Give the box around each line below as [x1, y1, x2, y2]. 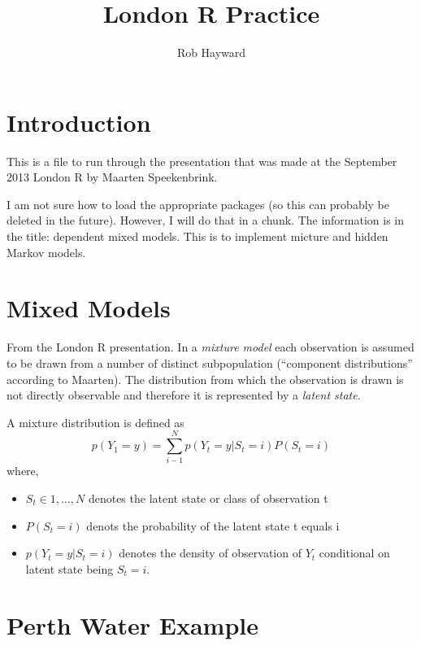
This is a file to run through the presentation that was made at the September [7, 152, 397, 169]
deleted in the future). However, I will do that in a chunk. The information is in [7, 212, 405, 229]
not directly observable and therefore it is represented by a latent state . [7, 386, 361, 404]
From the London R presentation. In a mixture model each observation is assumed [7, 338, 414, 356]
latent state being [25, 560, 114, 577]
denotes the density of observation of [119, 544, 302, 561]
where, [7, 462, 39, 479]
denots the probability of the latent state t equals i [86, 517, 340, 534]
